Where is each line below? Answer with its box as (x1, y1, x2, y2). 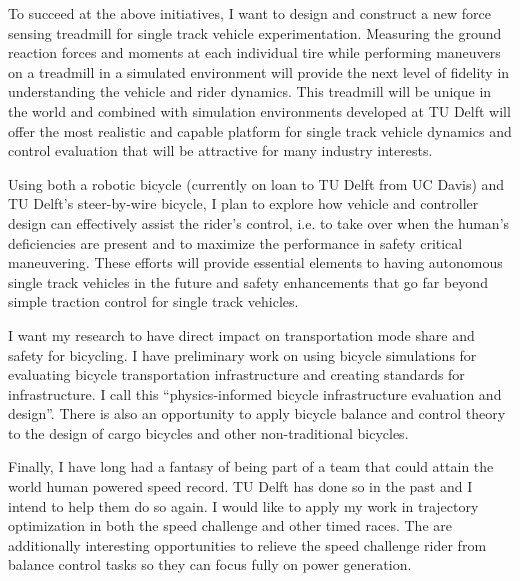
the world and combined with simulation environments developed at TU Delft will (8, 100, 511, 121)
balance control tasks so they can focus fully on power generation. (8, 554, 412, 575)
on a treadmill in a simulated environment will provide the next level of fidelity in (8, 61, 510, 82)
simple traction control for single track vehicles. (8, 291, 299, 312)
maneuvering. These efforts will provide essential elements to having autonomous (8, 252, 503, 273)
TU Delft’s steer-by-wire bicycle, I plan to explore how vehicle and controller (8, 193, 479, 214)
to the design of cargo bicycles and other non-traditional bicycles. (8, 422, 409, 443)
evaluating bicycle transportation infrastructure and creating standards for (8, 364, 465, 385)
